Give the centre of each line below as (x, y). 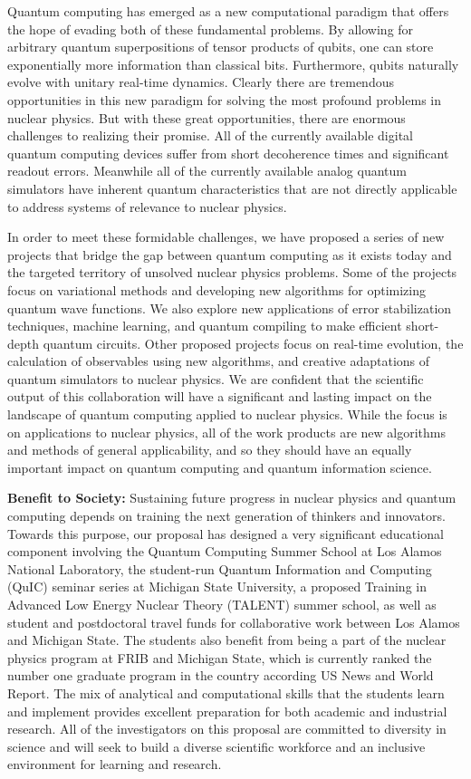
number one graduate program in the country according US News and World (221, 675)
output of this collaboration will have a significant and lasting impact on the (220, 396)
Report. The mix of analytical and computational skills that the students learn (226, 692)
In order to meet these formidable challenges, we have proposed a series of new (226, 237)
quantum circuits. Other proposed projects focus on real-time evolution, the (253, 343)
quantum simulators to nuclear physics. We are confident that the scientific (216, 378)
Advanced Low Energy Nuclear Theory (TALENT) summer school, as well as (222, 604)
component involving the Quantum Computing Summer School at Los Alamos (225, 551)
